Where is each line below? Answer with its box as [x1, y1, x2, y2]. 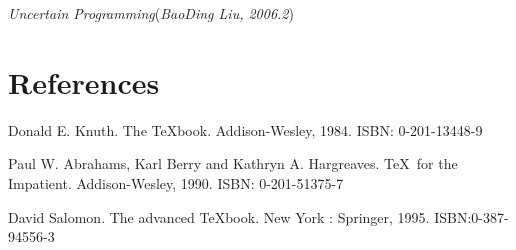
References [8, 61, 160, 102]
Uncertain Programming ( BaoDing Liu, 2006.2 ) [8, 3, 294, 23]
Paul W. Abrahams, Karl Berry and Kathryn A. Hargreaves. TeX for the [8, 153, 458, 174]
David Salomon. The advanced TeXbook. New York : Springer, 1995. [8, 206, 430, 227]
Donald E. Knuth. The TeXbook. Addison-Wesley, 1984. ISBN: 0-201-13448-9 [8, 119, 483, 140]
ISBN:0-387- [434, 206, 509, 227]
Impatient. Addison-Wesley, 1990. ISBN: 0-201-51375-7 [8, 172, 344, 193]
